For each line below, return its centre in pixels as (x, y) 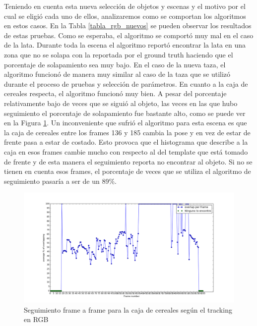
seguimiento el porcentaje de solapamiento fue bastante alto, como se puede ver (125, 113)
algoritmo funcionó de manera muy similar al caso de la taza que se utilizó (117, 74)
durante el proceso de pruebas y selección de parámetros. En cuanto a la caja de (126, 83)
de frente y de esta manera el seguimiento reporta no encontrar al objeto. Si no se (128, 161)
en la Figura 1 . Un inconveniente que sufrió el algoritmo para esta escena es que (126, 123)
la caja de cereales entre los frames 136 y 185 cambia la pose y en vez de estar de (127, 132)
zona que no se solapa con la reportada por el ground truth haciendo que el (119, 54)
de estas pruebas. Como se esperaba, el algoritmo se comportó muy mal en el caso (129, 35)
